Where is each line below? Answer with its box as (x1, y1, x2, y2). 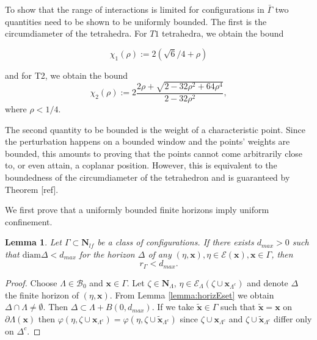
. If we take (151, 300, 194, 313)
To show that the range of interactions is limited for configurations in (5, 3, 264, 15)
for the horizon (79, 247, 135, 260)
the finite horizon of (5, 288, 79, 301)
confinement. (5, 215, 53, 228)
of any (148, 247, 172, 260)
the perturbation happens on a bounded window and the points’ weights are (5, 135, 290, 148)
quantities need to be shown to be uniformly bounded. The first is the (5, 15, 267, 27)
